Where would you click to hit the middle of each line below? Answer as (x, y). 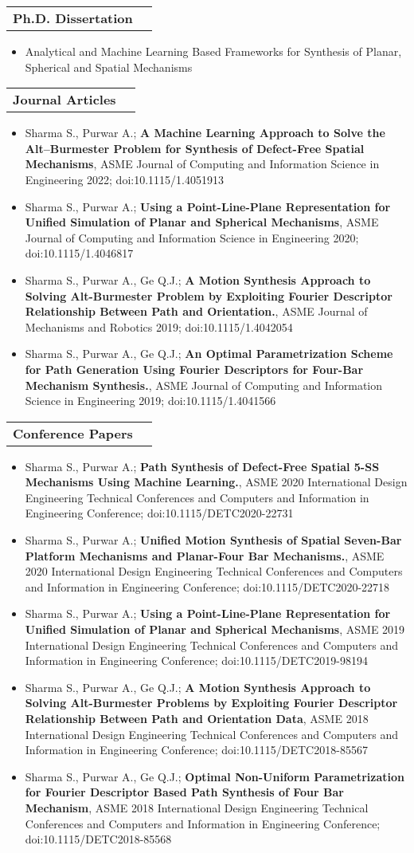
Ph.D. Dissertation (73, 18)
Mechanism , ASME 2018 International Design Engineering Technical (197, 807)
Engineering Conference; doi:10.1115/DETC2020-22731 (159, 513)
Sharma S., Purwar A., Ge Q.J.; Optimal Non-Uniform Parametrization (215, 776)
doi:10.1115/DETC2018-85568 (98, 839)
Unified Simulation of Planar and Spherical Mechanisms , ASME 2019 (215, 629)
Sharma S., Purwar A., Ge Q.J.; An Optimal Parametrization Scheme (209, 354)
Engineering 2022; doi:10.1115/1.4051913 (124, 179)
